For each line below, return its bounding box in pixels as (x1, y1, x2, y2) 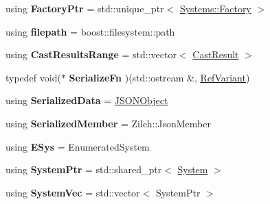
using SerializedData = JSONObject (5, 93, 168, 107)
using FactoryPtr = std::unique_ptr (5, 1, 164, 15)
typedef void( (5, 70, 61, 84)
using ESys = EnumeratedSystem (5, 139, 150, 153)
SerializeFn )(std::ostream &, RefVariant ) (69, 70, 250, 84)
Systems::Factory (179, 1, 251, 15)
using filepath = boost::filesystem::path (5, 24, 175, 38)
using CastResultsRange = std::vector (5, 47, 177, 62)
